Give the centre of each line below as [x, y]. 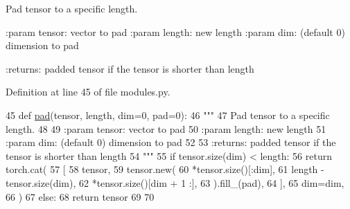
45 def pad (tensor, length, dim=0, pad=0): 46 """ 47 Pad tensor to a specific [168, 115]
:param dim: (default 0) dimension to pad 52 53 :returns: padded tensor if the [171, 142]
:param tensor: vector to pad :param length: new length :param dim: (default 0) [175, 31]
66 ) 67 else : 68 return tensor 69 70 [80, 196]
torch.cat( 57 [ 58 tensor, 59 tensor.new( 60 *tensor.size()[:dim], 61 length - [165, 169]
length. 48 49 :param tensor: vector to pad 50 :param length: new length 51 [166, 128]
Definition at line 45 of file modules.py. [88, 92]
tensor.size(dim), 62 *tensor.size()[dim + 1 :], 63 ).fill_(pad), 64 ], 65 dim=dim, [175, 182]
